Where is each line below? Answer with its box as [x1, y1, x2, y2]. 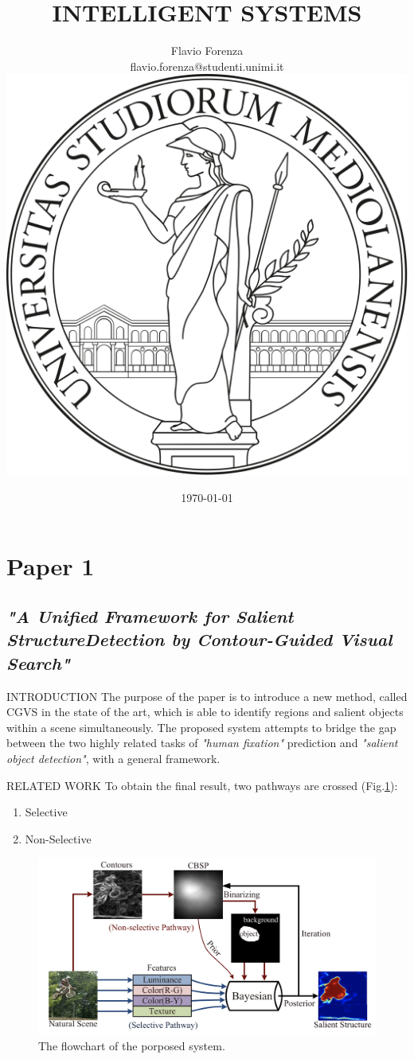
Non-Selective [25, 830, 92, 847]
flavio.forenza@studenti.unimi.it [130, 57, 284, 74]
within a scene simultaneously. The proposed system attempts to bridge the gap [6, 718, 396, 735]
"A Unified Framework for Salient [6, 604, 294, 629]
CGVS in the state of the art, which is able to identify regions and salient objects [6, 703, 404, 720]
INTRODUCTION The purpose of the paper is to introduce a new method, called [6, 687, 408, 704]
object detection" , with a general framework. [6, 750, 221, 767]
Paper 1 [6, 549, 95, 582]
